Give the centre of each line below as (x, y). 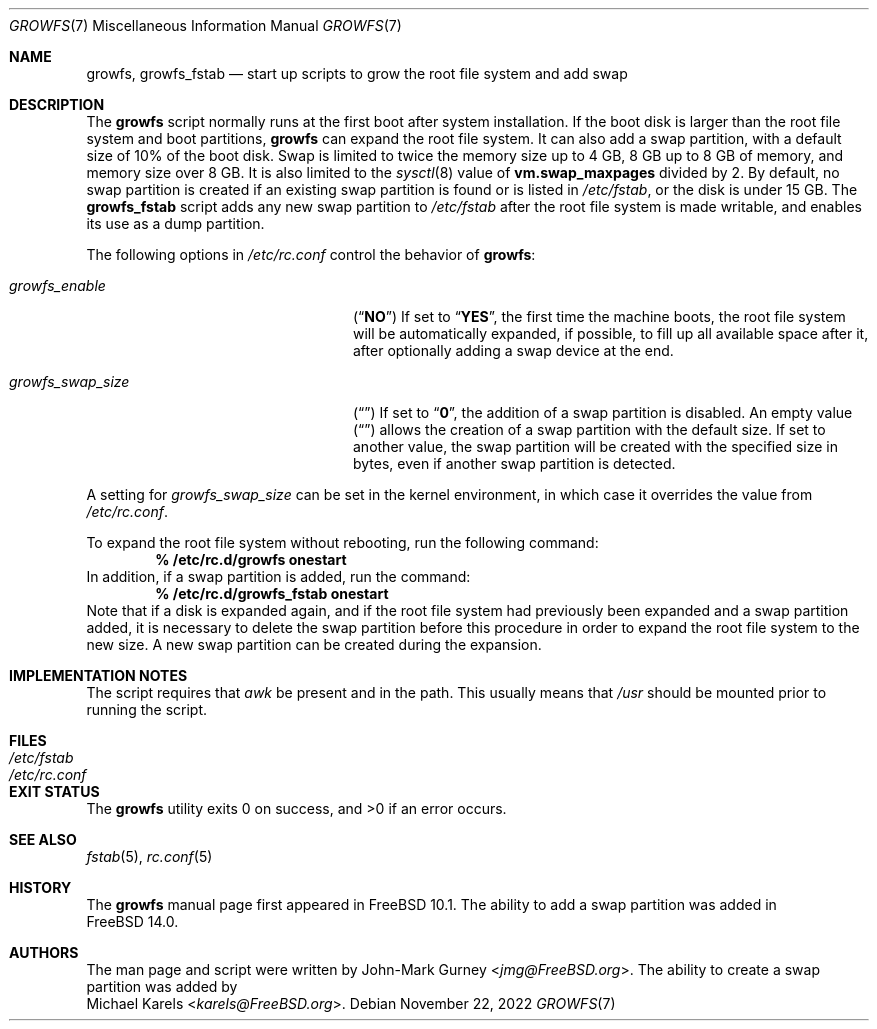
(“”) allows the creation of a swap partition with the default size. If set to (589, 429)
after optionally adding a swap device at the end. (513, 350)
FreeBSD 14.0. (132, 921)
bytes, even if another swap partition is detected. (514, 463)
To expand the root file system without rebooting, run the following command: (342, 542)
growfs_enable (57, 285)
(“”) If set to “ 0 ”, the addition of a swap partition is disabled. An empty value (603, 412)
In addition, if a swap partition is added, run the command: (278, 576)
